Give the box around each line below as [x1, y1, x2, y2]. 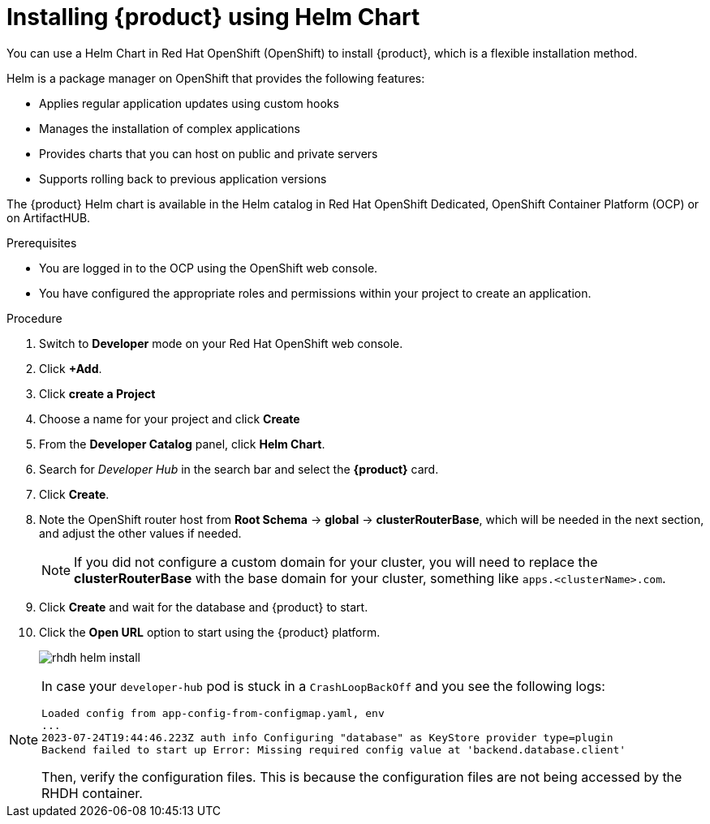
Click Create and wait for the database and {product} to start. [39, 599, 368, 614]
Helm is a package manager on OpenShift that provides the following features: [6, 71, 425, 85]
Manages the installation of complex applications [39, 121, 300, 135]
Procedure [6, 311, 62, 325]
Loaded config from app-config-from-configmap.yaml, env [41, 706, 385, 719]
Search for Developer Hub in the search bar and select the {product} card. [39, 461, 439, 476]
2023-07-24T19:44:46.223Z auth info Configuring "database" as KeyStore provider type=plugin [41, 731, 613, 744]
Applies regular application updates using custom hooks [39, 96, 339, 110]
